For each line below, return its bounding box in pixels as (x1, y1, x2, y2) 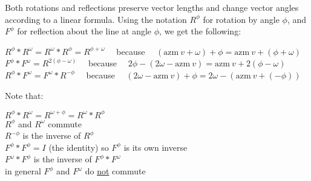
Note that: (5, 89, 44, 101)
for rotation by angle (203, 13, 280, 25)
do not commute (85, 165, 146, 177)
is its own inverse (123, 141, 188, 153)
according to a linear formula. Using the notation (5, 13, 187, 25)
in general (5, 165, 41, 177)
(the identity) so (48, 141, 109, 153)
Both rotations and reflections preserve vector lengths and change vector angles (5, 1, 299, 13)
